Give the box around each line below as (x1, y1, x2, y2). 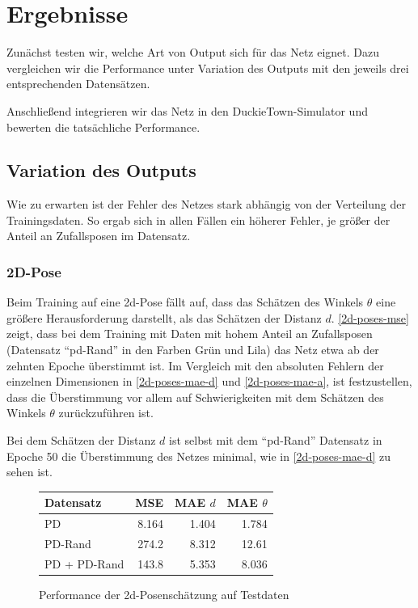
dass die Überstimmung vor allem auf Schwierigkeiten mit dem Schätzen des (6, 388, 384, 405)
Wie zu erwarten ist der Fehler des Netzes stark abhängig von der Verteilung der (6, 196, 406, 213)
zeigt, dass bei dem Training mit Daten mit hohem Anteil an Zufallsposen (6, 325, 373, 342)
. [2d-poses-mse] (331, 309, 409, 326)
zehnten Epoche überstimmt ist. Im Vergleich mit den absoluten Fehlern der (6, 357, 384, 374)
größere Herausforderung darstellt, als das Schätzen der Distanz (6, 309, 322, 326)
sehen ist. (6, 463, 53, 480)
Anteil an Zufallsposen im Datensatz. (6, 227, 191, 244)
